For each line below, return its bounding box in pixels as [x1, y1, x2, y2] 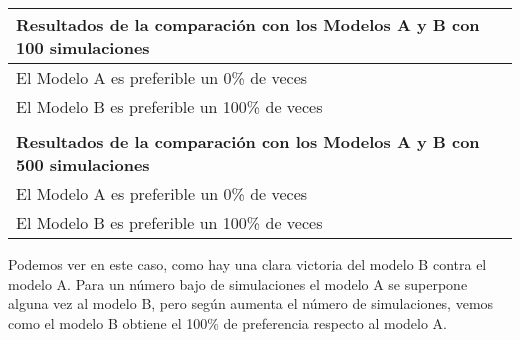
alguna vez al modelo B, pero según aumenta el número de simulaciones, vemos [8, 293, 494, 314]
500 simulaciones [16, 153, 150, 176]
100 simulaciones [16, 36, 150, 59]
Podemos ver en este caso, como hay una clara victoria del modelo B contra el [8, 254, 487, 274]
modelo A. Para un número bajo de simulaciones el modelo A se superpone [8, 273, 468, 294]
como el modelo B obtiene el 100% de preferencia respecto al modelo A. [8, 312, 447, 333]
